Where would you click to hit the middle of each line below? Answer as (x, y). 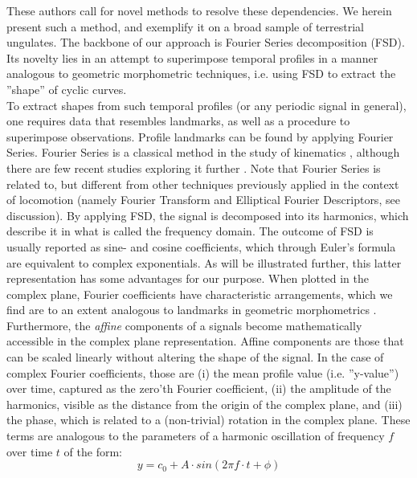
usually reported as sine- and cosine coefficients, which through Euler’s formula (201, 246)
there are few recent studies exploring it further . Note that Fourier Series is (194, 168)
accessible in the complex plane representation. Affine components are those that (205, 341)
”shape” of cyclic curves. (67, 89)
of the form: (93, 451)
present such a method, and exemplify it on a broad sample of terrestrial (186, 26)
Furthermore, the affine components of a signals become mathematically (184, 325)
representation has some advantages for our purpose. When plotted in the (188, 278)
